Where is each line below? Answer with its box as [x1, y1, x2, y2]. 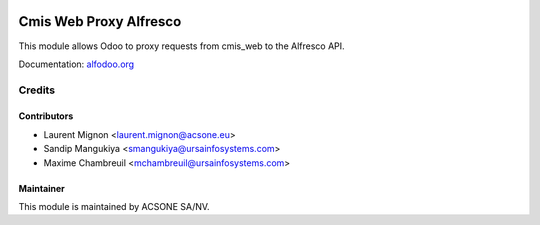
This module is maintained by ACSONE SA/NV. [18, 201, 210, 213]
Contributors [18, 110, 74, 122]
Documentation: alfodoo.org [18, 58, 135, 70]
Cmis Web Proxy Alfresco [18, 13, 182, 30]
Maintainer [18, 182, 65, 194]
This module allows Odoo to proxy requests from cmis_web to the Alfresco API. [18, 40, 345, 52]
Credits [18, 83, 55, 97]
